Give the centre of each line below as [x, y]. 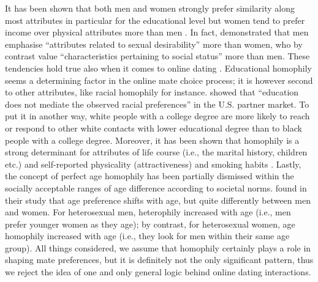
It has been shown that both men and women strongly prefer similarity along [150, 8]
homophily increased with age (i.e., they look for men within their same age [147, 236]
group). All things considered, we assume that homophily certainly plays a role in [158, 247]
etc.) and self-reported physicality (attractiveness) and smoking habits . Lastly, [153, 164]
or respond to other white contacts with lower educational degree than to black [153, 128]
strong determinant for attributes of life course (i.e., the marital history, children [156, 152]
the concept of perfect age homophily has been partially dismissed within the [150, 176]
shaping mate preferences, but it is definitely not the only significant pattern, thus [159, 260]
